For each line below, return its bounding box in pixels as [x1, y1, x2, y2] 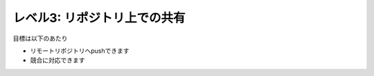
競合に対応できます [30, 56, 85, 64]
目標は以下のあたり [12, 34, 68, 42]
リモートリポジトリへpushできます [30, 47, 130, 55]
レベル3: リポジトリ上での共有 [12, 10, 186, 25]
